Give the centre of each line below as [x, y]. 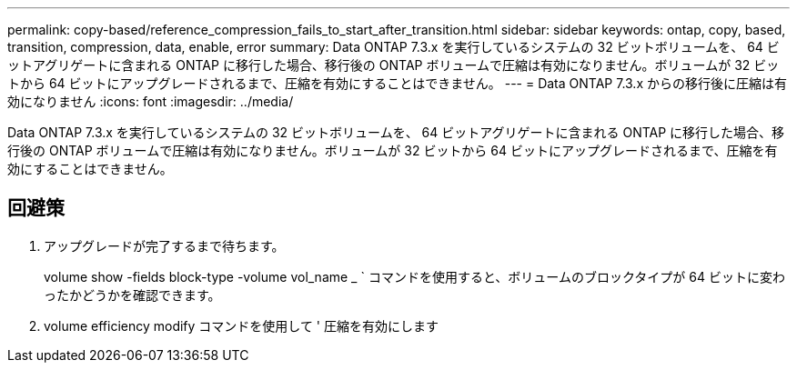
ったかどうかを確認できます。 [132, 295]
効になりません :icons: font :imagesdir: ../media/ [151, 101]
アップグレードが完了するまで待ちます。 [164, 245]
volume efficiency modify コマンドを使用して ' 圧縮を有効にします [242, 325]
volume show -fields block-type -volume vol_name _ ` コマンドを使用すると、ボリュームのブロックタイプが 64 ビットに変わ [414, 276]
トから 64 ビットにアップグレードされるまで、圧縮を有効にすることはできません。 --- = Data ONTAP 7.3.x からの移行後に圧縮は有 [397, 83]
